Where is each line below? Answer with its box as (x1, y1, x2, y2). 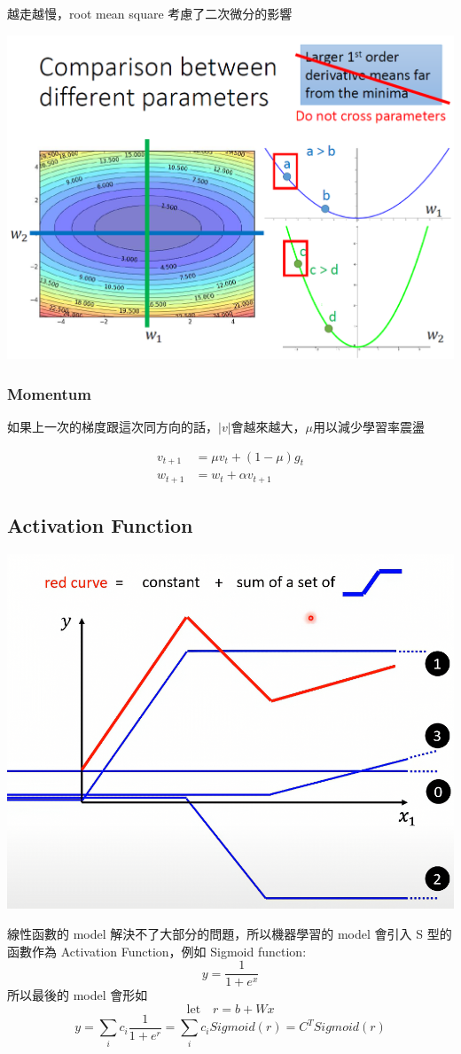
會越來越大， (230, 417, 306, 435)
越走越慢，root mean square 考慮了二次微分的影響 (7, 4, 293, 22)
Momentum (7, 382, 91, 404)
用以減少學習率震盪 (313, 417, 426, 435)
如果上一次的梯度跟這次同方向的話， (7, 417, 218, 435)
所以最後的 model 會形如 (7, 986, 148, 1004)
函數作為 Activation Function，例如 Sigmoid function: (7, 941, 307, 960)
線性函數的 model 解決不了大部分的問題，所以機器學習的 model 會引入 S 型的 (7, 925, 452, 943)
